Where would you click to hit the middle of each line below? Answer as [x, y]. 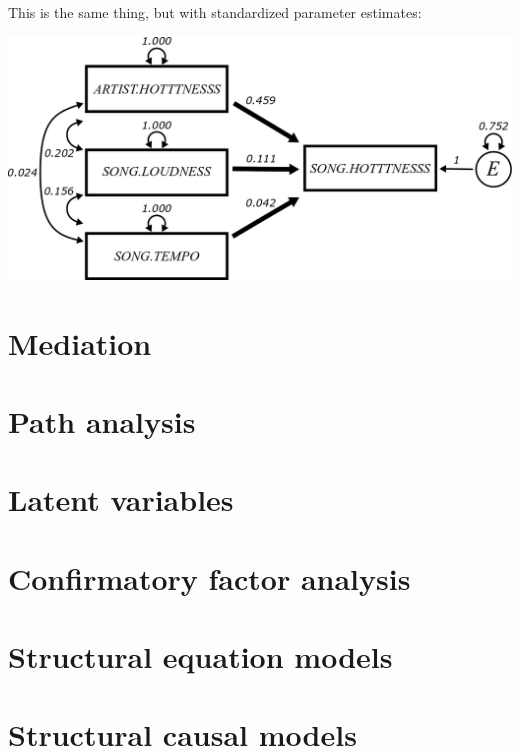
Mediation [80, 342]
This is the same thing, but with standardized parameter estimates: [215, 12]
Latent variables [121, 499]
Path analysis [102, 420]
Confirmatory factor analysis [209, 577]
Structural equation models [200, 656]
